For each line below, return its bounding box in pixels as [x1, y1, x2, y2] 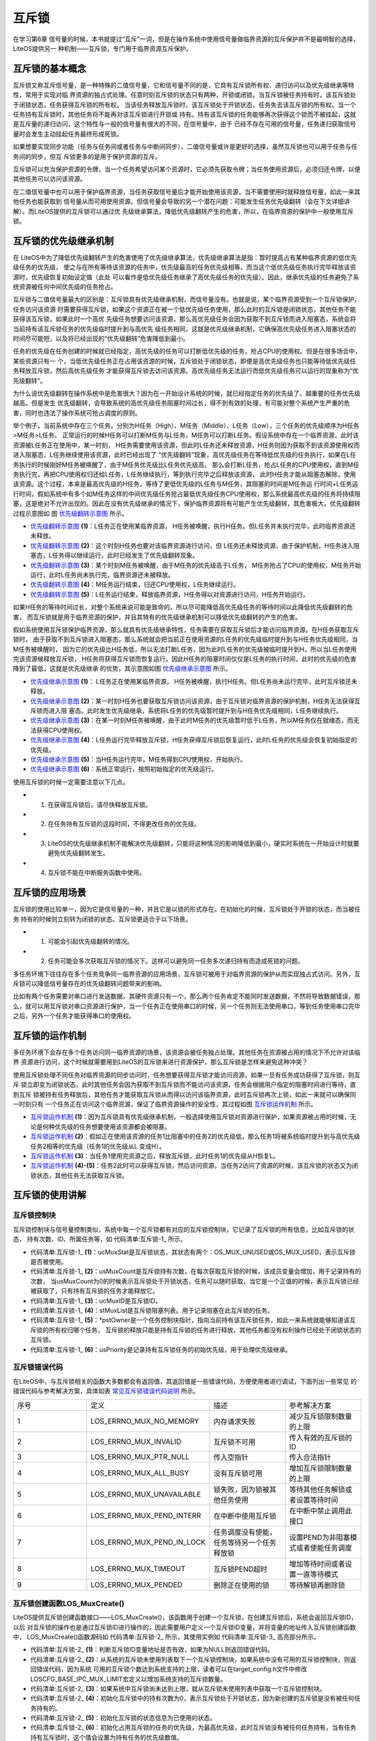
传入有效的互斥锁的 [289, 1433, 352, 1443]
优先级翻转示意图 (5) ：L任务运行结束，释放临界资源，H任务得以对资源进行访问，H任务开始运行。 [30, 590, 309, 598]
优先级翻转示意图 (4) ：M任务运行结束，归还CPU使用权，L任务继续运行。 [30, 580, 240, 588]
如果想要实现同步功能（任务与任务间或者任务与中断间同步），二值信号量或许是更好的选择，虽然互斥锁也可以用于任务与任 [13, 143, 358, 151]
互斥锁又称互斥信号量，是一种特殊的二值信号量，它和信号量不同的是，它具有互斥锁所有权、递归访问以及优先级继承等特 [13, 81, 354, 89]
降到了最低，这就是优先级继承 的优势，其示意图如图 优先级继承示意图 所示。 [13, 664, 232, 673]
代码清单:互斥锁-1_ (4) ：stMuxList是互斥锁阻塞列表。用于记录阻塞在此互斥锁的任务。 [30, 1306, 274, 1314]
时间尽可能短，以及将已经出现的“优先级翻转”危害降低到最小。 [13, 334, 189, 343]
